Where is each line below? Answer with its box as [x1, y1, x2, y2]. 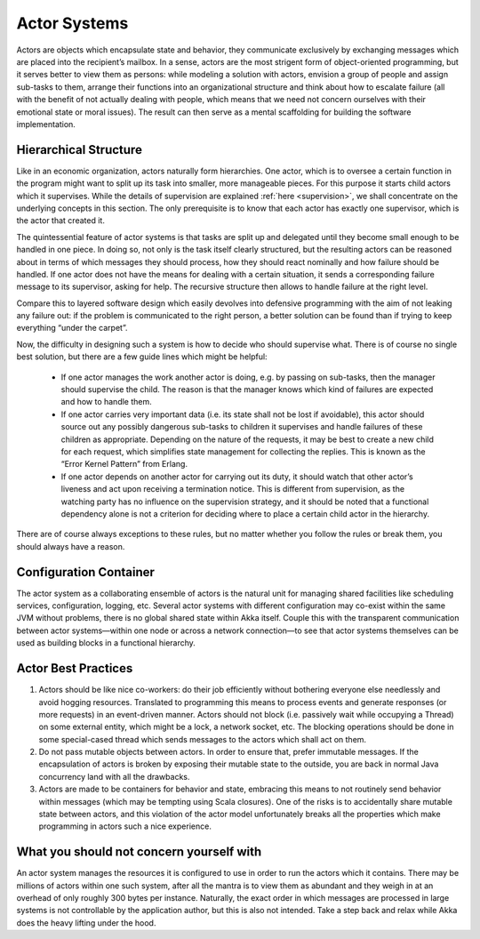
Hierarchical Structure [16, 142, 142, 157]
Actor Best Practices [16, 661, 133, 676]
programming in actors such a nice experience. [38, 821, 212, 831]
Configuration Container [16, 565, 156, 580]
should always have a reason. [16, 541, 125, 551]
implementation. [16, 118, 76, 129]
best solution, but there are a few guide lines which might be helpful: [16, 351, 268, 362]
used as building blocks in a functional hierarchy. [16, 638, 196, 648]
